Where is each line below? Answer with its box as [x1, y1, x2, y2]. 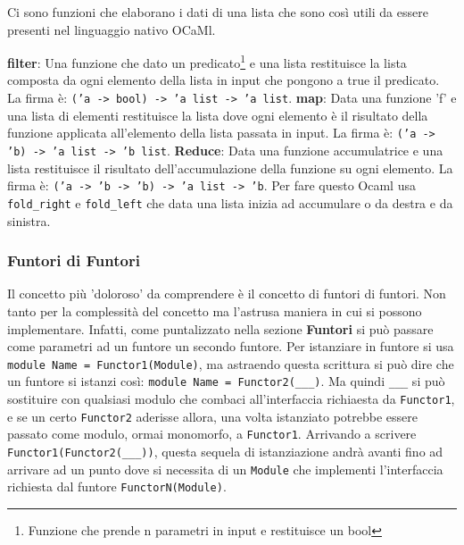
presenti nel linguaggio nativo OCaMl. [7, 20, 216, 38]
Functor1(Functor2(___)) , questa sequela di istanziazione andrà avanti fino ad [7, 441, 443, 460]
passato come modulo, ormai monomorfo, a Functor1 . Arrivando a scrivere [7, 424, 417, 443]
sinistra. [7, 211, 51, 230]
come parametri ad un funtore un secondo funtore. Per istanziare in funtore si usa [7, 337, 454, 356]
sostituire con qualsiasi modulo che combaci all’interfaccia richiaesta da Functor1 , [7, 390, 455, 407]
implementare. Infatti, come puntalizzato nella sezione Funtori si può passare [7, 319, 434, 338]
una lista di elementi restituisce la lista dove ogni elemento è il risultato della [7, 105, 428, 124]
